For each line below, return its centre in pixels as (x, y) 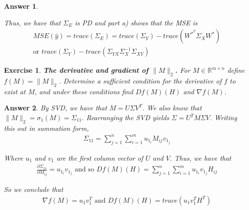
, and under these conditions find (84, 91)
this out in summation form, (46, 128)
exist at (15, 91)
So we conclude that (34, 189)
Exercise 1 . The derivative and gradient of (76, 70)
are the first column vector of (100, 157)
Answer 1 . (21, 6)
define (236, 70)
